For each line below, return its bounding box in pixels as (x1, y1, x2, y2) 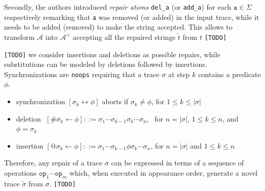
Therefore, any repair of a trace (4, 157, 103, 168)
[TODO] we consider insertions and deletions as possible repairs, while (4, 49, 221, 59)
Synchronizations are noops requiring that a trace (4, 68, 160, 79)
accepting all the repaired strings (73, 31, 176, 42)
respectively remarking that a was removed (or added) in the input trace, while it (4, 11, 259, 22)
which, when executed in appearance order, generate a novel (69, 168, 258, 178)
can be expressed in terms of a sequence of (111, 157, 244, 168)
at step (168, 68, 190, 79)
